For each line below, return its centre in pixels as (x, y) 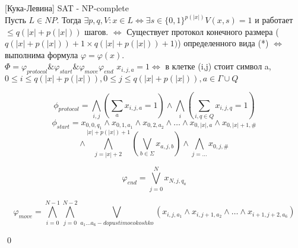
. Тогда (69, 20)
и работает (274, 20)
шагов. (96, 31)
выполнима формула (42, 54)
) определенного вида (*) (223, 43)
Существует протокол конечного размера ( (203, 31)
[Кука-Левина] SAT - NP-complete (67, 8)
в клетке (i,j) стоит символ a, (218, 66)
